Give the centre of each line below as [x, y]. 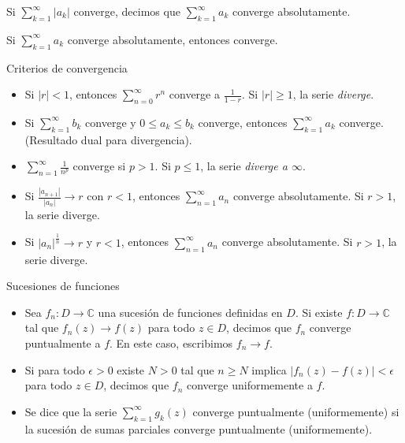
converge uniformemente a [250, 385]
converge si [99, 166]
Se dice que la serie [71, 411]
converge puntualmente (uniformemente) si [296, 411]
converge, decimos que [127, 11]
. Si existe [319, 312]
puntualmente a [63, 342]
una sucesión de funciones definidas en [190, 312]
